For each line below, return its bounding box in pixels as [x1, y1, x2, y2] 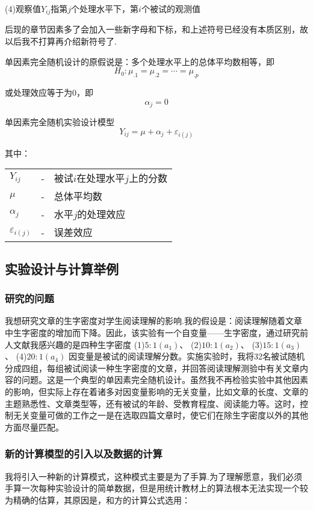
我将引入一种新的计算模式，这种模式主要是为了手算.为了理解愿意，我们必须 [5, 470, 302, 482]
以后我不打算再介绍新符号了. [5, 35, 117, 48]
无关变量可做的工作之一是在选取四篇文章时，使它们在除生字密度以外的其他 [13, 409, 308, 421]
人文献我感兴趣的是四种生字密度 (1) [5, 338, 145, 350]
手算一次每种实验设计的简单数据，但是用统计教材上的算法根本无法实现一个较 [5, 482, 308, 494]
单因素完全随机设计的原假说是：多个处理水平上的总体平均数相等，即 [5, 55, 274, 67]
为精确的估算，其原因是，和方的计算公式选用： [5, 493, 190, 506]
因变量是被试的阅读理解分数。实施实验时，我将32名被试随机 [69, 350, 305, 362]
